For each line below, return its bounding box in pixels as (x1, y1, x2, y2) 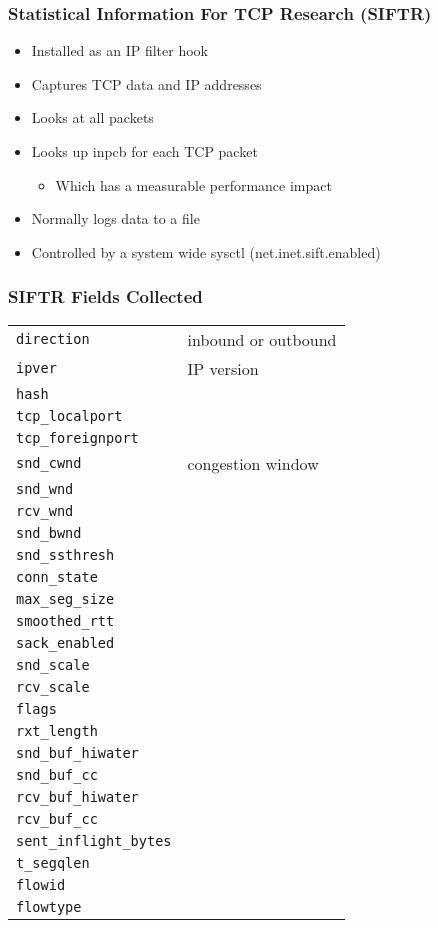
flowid (16, 876, 66, 893)
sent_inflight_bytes (16, 832, 172, 849)
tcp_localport (16, 407, 123, 424)
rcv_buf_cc (16, 810, 98, 827)
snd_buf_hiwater (16, 744, 139, 761)
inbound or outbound (187, 327, 337, 351)
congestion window (187, 451, 319, 475)
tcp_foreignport (16, 429, 139, 446)
